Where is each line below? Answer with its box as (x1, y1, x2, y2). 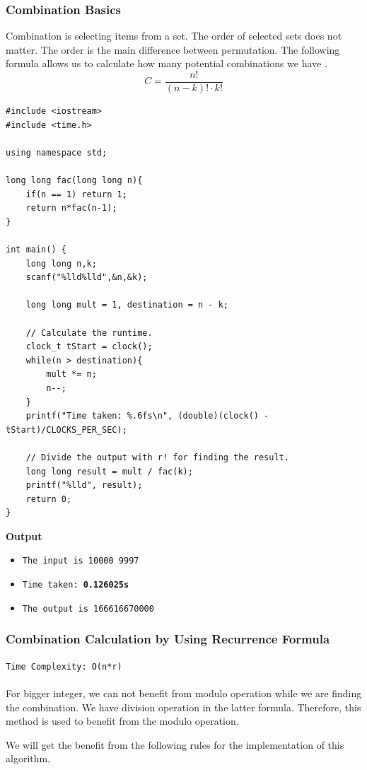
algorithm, (6, 751, 51, 766)
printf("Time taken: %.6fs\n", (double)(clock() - (25, 411, 269, 421)
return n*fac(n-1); (25, 203, 117, 214)
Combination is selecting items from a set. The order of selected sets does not (6, 28, 342, 43)
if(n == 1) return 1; (25, 189, 127, 199)
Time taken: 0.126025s (22, 580, 129, 590)
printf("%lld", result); (25, 480, 143, 491)
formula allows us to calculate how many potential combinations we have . (6, 56, 327, 71)
